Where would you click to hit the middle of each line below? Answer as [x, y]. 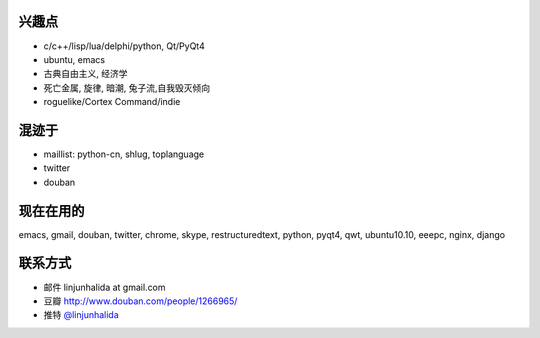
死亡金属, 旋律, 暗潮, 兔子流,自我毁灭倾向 [126, 87]
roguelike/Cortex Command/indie [112, 102]
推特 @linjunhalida [81, 315]
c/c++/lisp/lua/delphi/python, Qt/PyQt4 [124, 46]
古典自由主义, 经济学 [85, 74]
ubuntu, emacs [74, 59]
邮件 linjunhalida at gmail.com [104, 287]
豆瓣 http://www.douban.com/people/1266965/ [140, 301]
